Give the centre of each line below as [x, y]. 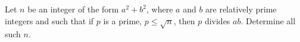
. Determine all [268, 20]
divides [217, 20]
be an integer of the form [73, 9]
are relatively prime [241, 9]
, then [184, 20]
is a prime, [123, 20]
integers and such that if [49, 20]
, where [160, 9]
